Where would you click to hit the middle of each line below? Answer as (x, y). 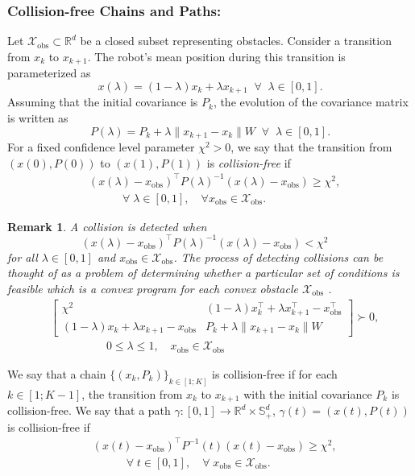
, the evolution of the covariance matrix (311, 102)
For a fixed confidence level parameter (101, 146)
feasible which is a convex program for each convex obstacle (153, 288)
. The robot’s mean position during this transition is (216, 56)
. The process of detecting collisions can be (278, 257)
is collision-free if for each (275, 373)
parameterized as (49, 73)
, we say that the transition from (311, 146)
